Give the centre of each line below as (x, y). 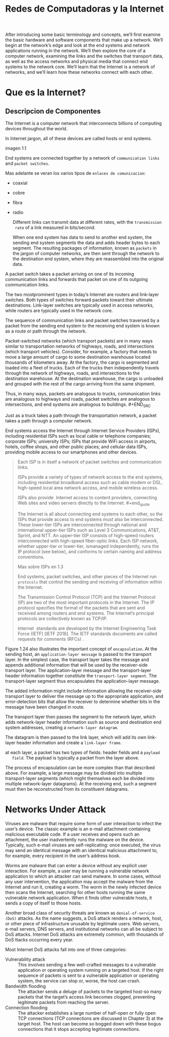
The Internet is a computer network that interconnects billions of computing (83, 123)
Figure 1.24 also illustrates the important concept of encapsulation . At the (81, 649)
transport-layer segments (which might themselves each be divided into (80, 778)
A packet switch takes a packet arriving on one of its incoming (70, 274)
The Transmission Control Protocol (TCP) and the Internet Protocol (87, 597)
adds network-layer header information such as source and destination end (83, 722)
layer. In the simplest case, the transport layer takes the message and (77, 659)
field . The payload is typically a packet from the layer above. (75, 758)
